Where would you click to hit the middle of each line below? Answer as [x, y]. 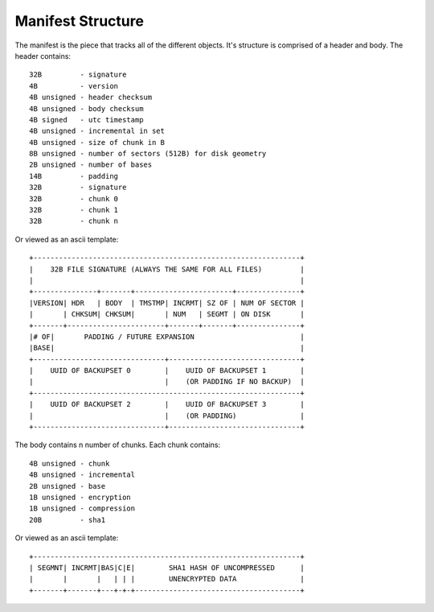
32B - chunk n [74, 221]
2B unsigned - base [68, 486]
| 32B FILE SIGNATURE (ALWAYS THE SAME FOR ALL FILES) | [167, 269]
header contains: [43, 56]
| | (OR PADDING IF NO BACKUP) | [167, 382]
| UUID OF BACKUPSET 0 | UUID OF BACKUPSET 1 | [167, 371]
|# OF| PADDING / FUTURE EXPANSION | [167, 337]
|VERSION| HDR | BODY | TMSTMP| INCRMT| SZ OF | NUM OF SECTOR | [167, 303]
